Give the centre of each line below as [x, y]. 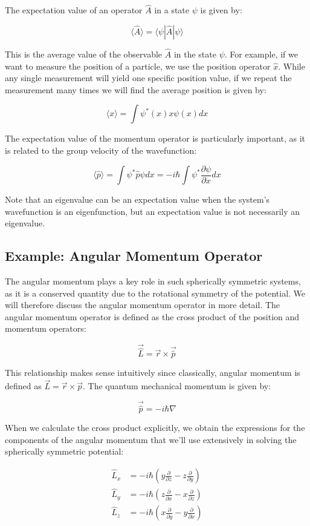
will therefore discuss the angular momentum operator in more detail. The [143, 305]
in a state [172, 10]
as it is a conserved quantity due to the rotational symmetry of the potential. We [155, 293]
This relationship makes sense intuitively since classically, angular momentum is [153, 373]
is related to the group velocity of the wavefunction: [101, 150]
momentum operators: [46, 328]
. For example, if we [261, 54]
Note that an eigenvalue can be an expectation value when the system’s [137, 199]
